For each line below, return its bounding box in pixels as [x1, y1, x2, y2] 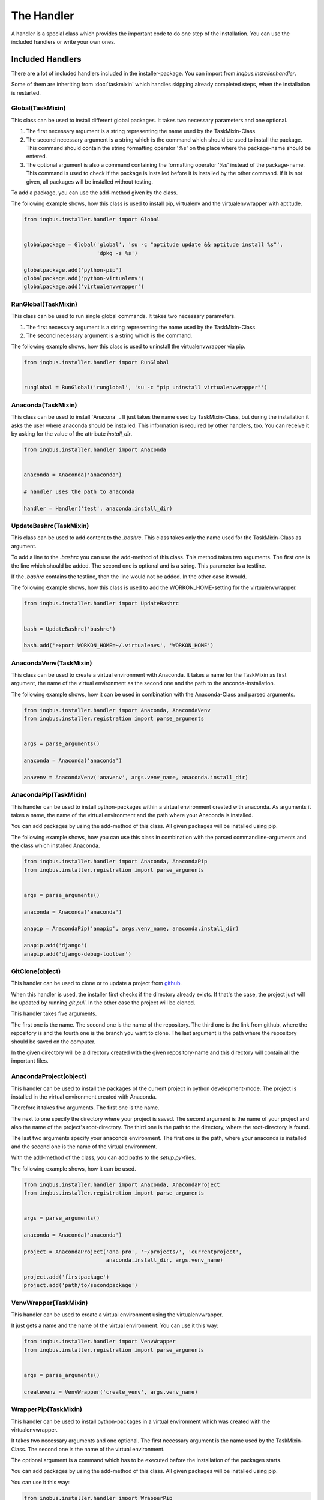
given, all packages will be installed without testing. [26, 178, 153, 185]
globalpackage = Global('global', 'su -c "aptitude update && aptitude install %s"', [23, 241, 283, 248]
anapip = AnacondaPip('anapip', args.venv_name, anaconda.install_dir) [23, 925, 239, 932]
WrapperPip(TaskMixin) [11, 1405, 82, 1414]
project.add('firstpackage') [23, 1273, 110, 1280]
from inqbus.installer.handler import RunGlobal [23, 359, 170, 366]
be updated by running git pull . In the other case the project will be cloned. [11, 999, 196, 1006]
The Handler [11, 9, 74, 22]
